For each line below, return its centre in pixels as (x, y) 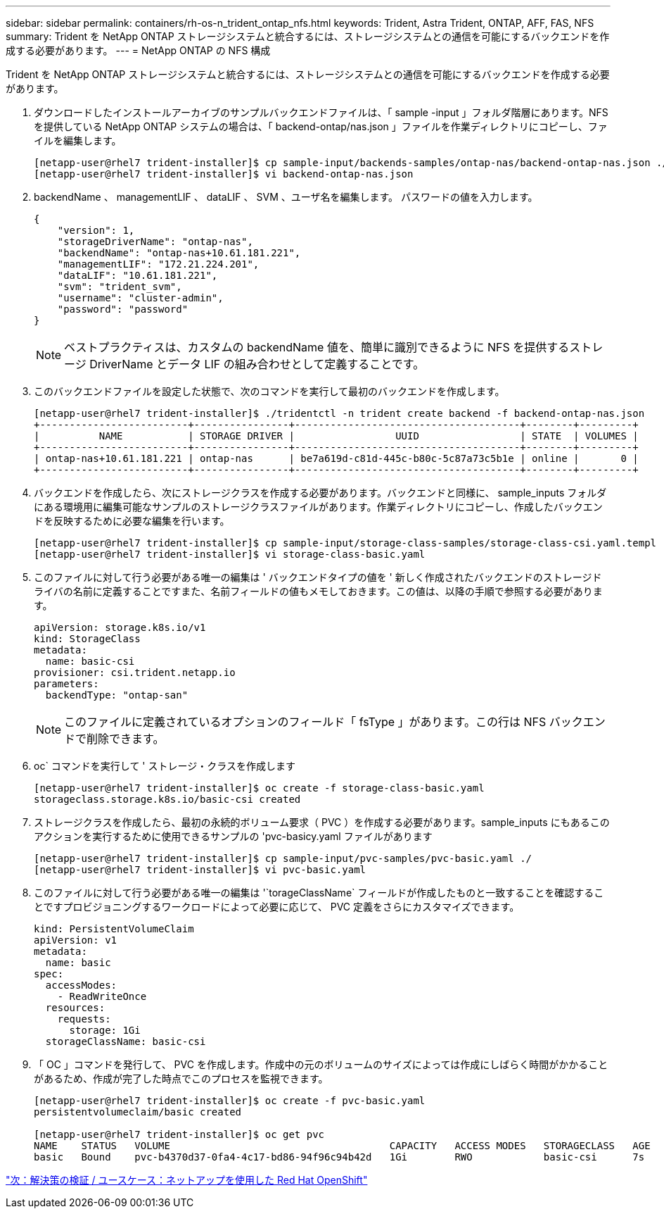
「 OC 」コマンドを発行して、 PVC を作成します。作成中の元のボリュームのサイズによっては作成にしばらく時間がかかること (321, 1064)
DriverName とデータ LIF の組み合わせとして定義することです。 (257, 364)
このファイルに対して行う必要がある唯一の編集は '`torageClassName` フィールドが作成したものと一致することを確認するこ (319, 893)
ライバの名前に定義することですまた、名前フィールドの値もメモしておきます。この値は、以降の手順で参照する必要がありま (318, 591)
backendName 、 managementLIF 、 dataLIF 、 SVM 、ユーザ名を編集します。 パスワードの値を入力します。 (286, 197)
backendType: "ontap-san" (117, 695)
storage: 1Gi (105, 1030)
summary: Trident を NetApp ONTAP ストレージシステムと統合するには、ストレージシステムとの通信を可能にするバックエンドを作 (308, 36)
